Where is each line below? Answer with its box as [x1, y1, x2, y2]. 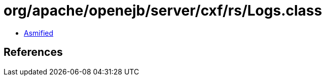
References [4, 46, 63, 59]
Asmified [24, 28, 54, 37]
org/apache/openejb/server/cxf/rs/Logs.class [4, 2, 322, 19]
